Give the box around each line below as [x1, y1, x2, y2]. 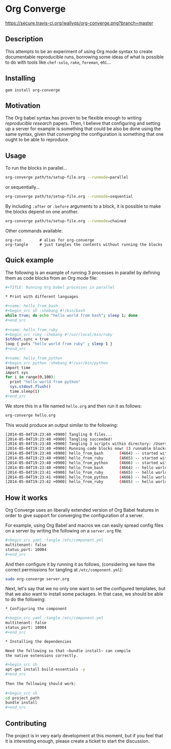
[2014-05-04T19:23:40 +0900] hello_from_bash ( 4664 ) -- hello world [5, 465, 167, 470]
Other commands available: [5, 228, 63, 234]
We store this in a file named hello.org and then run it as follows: [5, 403, 142, 409]
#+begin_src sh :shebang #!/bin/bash [5, 308, 85, 313]
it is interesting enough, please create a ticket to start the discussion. [5, 738, 150, 744]
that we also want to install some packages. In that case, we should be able [5, 591, 163, 597]
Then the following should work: [5, 681, 76, 686]
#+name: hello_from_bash [5, 303, 58, 309]
